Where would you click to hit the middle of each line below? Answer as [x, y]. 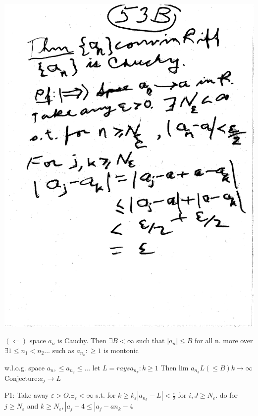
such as [63, 350]
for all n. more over [224, 340]
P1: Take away [27, 395]
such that [151, 340]
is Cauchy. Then [82, 340]
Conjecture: [22, 378]
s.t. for [106, 395]
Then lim [175, 367]
